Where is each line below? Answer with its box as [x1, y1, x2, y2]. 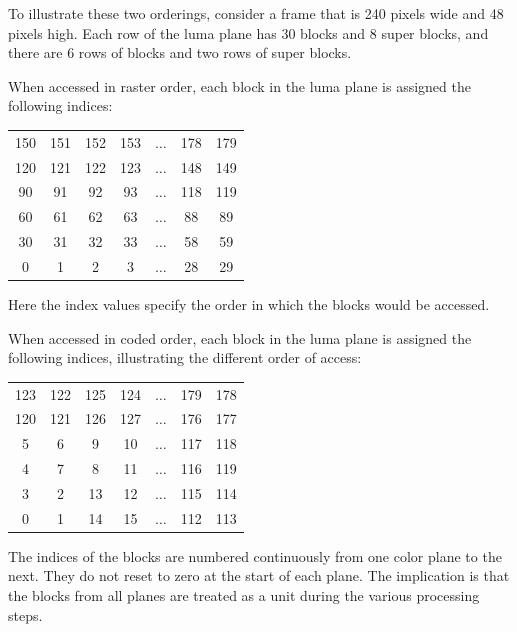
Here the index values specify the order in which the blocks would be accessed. [8, 294, 490, 315]
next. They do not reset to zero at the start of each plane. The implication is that [8, 565, 510, 586]
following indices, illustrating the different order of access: [8, 347, 362, 368]
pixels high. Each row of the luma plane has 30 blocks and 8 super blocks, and [8, 22, 489, 43]
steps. [8, 604, 43, 625]
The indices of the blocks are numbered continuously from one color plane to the [8, 545, 502, 566]
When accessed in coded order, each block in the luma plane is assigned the [8, 327, 472, 348]
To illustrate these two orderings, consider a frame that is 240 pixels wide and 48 [8, 3, 504, 23]
